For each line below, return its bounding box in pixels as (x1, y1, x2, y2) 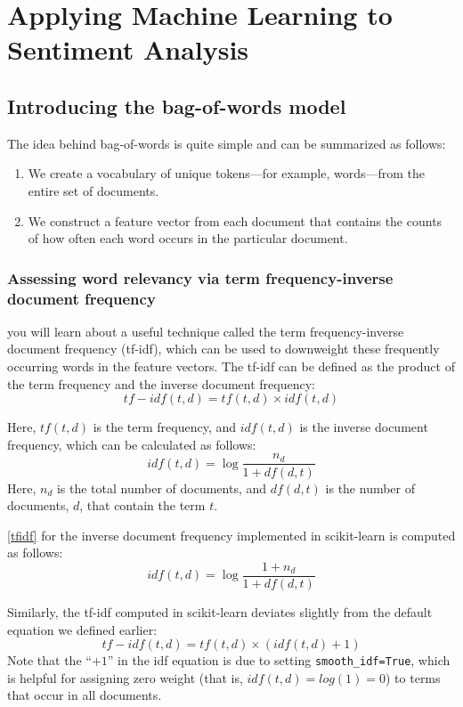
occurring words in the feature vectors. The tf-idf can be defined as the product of (7, 357, 455, 376)
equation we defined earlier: (7, 620, 158, 638)
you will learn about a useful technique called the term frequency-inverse (7, 321, 404, 340)
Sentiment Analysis (7, 31, 249, 68)
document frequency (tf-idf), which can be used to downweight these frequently (7, 339, 440, 358)
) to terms (386, 668, 441, 687)
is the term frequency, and (93, 418, 237, 436)
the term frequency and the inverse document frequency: (7, 374, 315, 393)
